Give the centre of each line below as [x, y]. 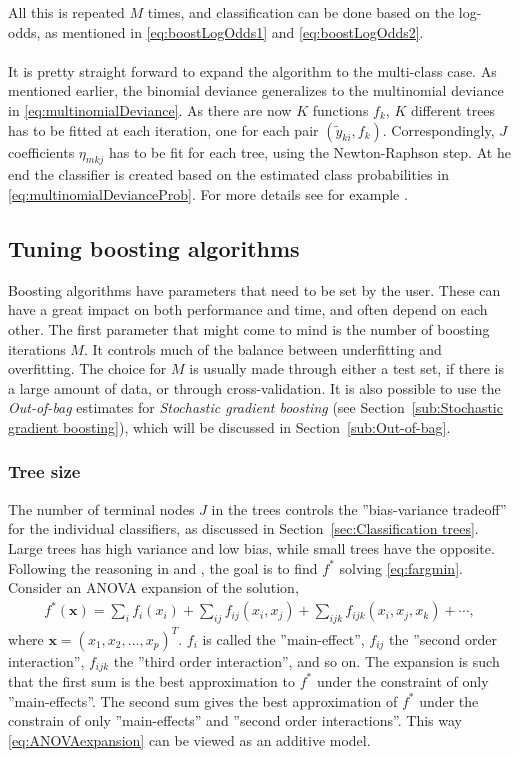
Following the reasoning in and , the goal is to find [163, 567]
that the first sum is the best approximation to [151, 680]
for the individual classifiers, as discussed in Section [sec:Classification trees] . [243, 528]
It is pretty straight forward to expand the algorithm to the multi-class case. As [252, 70]
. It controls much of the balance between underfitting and [262, 348]
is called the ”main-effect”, [283, 638]
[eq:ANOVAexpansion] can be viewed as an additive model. [189, 739]
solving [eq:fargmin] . [401, 567]
